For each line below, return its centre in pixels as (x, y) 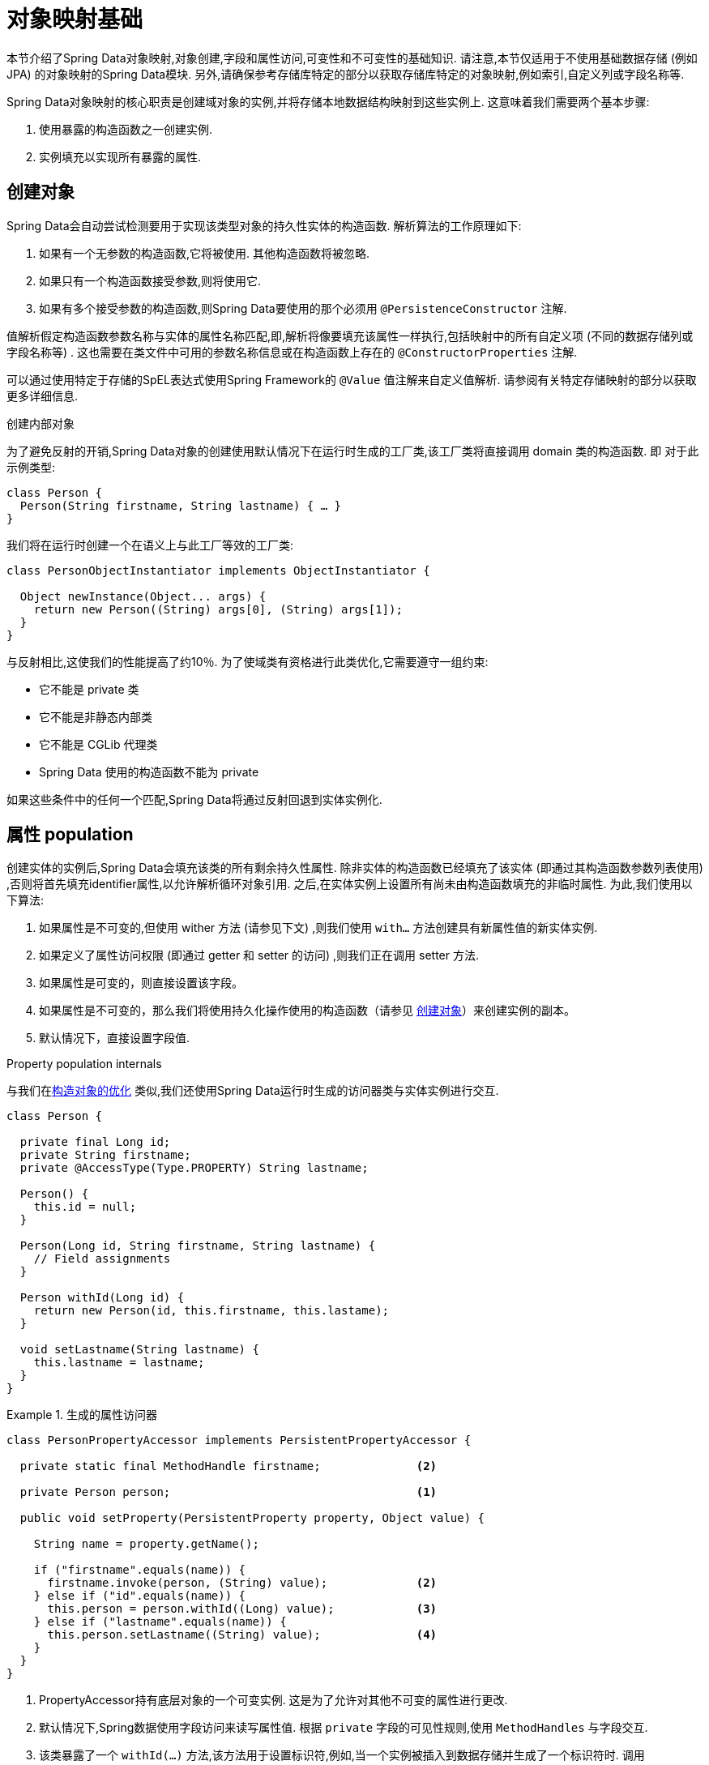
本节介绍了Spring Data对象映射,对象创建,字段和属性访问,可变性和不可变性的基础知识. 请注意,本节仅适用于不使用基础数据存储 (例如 (352, 58)
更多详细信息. (43, 395)
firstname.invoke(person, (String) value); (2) (242, 1583)
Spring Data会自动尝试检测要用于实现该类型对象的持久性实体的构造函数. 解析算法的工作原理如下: (264, 225)
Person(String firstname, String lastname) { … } (181, 505)
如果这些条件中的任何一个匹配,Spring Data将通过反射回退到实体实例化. (194, 799)
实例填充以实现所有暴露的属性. (120, 156)
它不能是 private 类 (89, 689)
